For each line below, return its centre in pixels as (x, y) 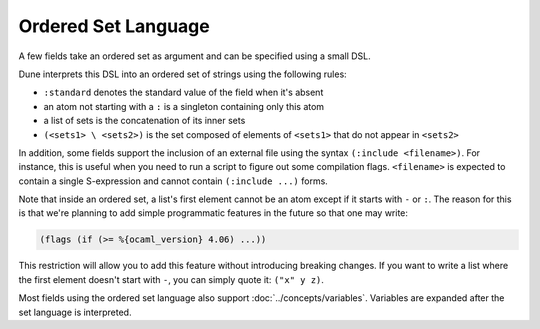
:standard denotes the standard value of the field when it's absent (183, 92)
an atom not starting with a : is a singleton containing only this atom (184, 106)
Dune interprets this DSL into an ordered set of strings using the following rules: (182, 74)
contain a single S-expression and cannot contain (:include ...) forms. (173, 181)
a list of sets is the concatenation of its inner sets (144, 121)
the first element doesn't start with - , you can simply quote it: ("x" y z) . (171, 279)
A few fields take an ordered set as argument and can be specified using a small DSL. (195, 56)
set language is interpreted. (75, 312)
